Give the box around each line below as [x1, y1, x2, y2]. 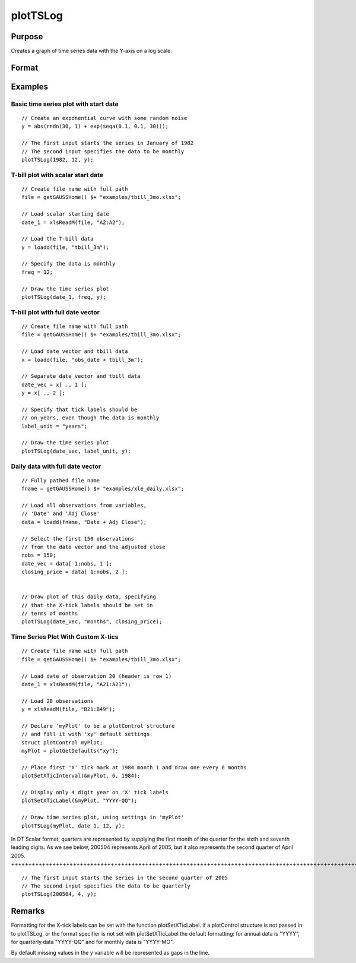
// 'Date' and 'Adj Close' [21, 510, 100, 517]
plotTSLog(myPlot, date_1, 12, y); [21, 822, 125, 829]
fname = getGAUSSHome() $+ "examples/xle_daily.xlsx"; [21, 485, 185, 492]
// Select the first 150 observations [21, 535, 135, 542]
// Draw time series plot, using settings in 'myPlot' [21, 814, 185, 821]
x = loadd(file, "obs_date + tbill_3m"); [21, 356, 144, 363]
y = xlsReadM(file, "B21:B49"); [21, 706, 116, 713]
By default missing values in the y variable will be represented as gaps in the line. [11, 949, 210, 956]
